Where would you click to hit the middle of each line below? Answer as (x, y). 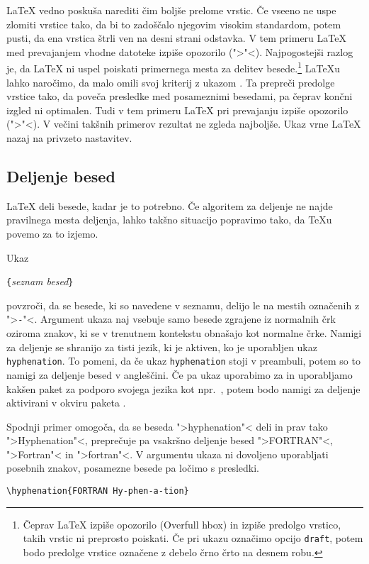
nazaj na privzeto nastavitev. (69, 138)
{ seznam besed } (40, 281)
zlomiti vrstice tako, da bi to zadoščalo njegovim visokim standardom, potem (174, 24)
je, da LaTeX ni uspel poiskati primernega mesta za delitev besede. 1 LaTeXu (173, 67)
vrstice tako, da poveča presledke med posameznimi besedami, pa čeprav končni (180, 96)
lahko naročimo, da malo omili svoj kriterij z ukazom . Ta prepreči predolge (171, 82)
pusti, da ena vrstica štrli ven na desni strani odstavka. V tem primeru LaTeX (176, 38)
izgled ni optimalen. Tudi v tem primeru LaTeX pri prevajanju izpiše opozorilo (177, 110)
